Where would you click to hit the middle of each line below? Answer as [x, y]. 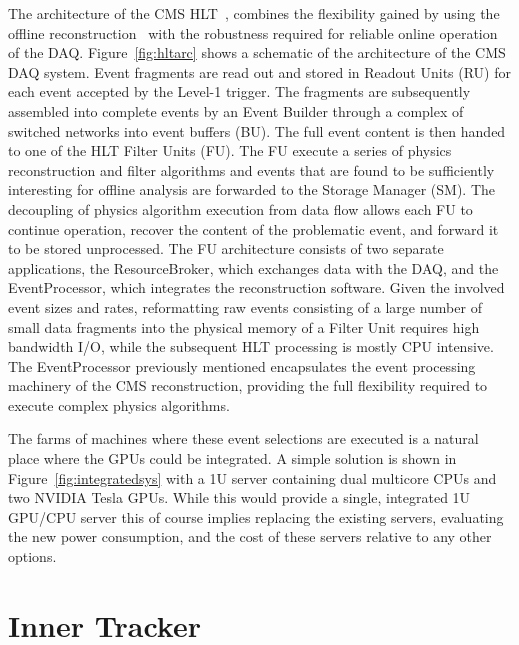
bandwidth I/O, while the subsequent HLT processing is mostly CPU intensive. [251, 346]
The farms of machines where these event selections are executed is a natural [243, 438]
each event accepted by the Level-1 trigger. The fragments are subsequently [239, 91]
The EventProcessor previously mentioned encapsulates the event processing [242, 365]
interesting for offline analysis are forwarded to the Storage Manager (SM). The [252, 189]
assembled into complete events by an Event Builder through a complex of [236, 110]
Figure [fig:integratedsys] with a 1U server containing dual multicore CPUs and [252, 477]
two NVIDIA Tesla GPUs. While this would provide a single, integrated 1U [239, 497]
